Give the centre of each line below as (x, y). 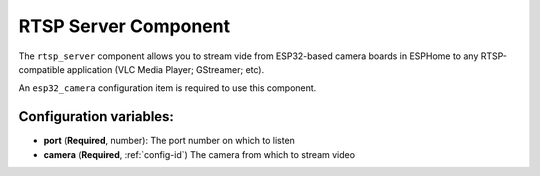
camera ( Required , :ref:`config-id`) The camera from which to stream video (199, 154)
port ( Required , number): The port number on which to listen (169, 141)
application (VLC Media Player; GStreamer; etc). (165, 69)
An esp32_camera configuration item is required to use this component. (167, 88)
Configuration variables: (96, 116)
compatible (41, 69)
